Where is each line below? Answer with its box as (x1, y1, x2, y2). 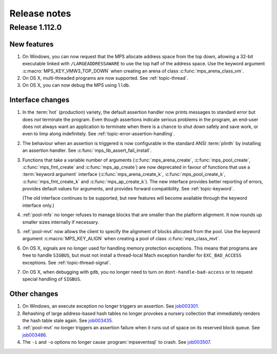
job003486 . (22, 332, 47, 338)
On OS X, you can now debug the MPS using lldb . (22, 82, 130, 88)
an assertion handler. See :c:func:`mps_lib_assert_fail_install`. (22, 147, 152, 154)
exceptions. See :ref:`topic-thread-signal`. (22, 259, 111, 265)
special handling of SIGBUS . (22, 276, 82, 282)
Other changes (9, 290, 58, 298)
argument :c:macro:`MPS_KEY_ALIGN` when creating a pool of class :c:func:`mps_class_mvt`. (22, 236, 221, 242)
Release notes (9, 8, 71, 19)
